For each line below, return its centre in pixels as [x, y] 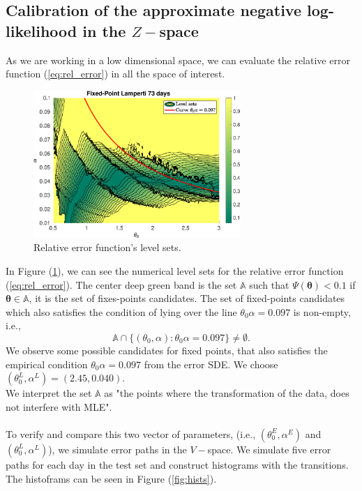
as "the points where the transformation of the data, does [227, 393]
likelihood [42, 30]
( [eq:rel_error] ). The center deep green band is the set [121, 284]
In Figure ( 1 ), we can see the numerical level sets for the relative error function [175, 270]
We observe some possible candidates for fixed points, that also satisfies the [167, 350]
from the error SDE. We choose [211, 364]
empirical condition [47, 364]
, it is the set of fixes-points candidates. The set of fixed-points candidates [187, 298]
